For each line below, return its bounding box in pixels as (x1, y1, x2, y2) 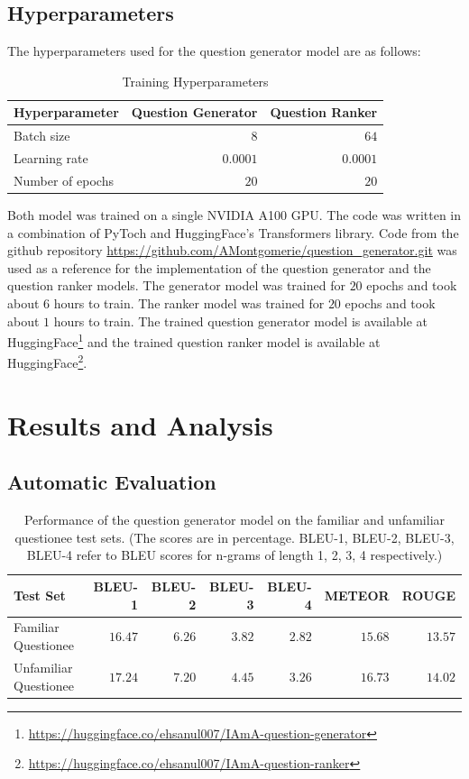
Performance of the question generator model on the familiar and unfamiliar (23, 510, 446, 529)
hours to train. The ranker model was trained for (53, 293, 325, 312)
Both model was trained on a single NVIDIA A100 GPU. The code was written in (7, 206, 462, 225)
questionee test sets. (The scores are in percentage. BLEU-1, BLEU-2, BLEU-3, (14, 527, 455, 546)
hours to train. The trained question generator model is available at (53, 311, 428, 330)
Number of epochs (14, 170, 114, 189)
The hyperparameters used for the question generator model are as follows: (7, 41, 421, 60)
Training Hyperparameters (122, 71, 269, 90)
